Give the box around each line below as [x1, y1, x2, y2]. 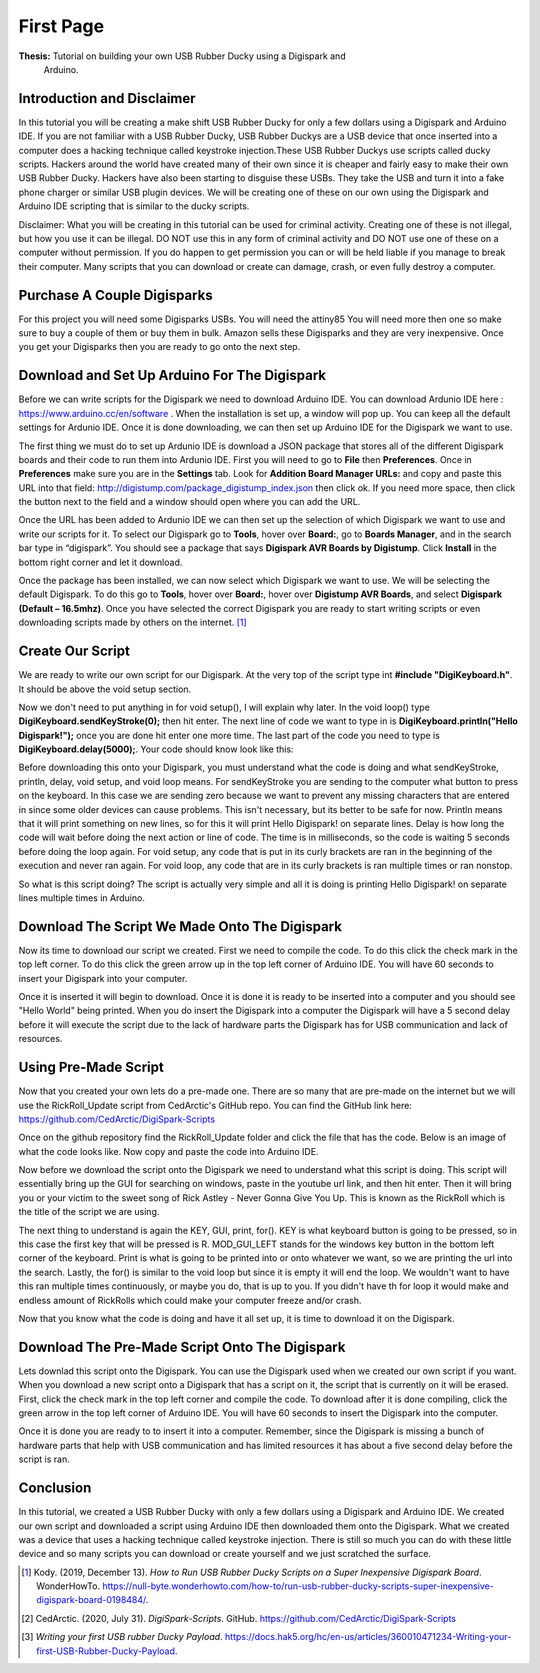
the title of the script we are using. [18, 1206, 160, 1218]
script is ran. [18, 1453, 70, 1465]
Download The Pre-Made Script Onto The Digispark [18, 1338, 346, 1355]
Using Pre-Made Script [18, 1059, 164, 1076]
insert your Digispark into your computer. [18, 972, 188, 984]
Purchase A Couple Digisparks [18, 286, 214, 304]
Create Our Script [18, 643, 130, 660]
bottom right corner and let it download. [18, 556, 183, 568]
